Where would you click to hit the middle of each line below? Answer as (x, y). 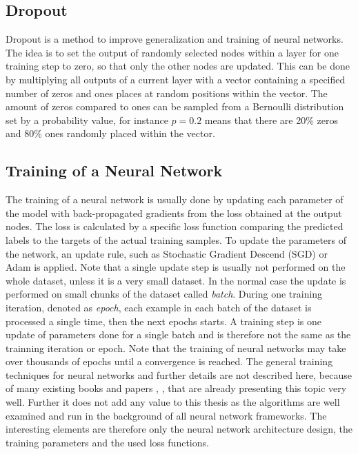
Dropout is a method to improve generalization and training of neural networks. (175, 39)
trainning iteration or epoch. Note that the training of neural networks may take (176, 348)
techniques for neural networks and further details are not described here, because (179, 374)
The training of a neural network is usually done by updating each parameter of (175, 199)
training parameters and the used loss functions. (107, 442)
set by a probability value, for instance (87, 120)
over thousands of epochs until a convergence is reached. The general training (169, 361)
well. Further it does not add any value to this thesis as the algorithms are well (173, 402)
